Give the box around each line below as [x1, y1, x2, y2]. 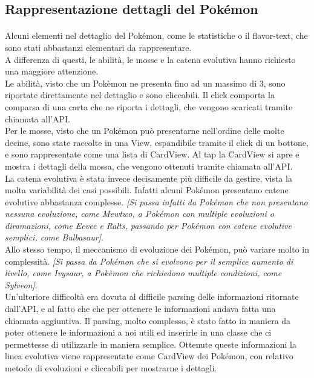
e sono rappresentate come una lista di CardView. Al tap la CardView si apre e [5, 148, 299, 161]
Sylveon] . [5, 278, 38, 291]
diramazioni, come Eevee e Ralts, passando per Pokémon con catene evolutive [5, 219, 292, 231]
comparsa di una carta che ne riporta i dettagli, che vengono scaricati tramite [5, 100, 293, 113]
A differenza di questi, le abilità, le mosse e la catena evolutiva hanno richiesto [5, 53, 296, 65]
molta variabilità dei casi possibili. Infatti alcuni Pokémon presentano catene [5, 184, 289, 196]
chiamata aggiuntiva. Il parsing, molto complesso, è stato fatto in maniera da [5, 314, 291, 327]
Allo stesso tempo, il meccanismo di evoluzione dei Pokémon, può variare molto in [5, 243, 309, 256]
